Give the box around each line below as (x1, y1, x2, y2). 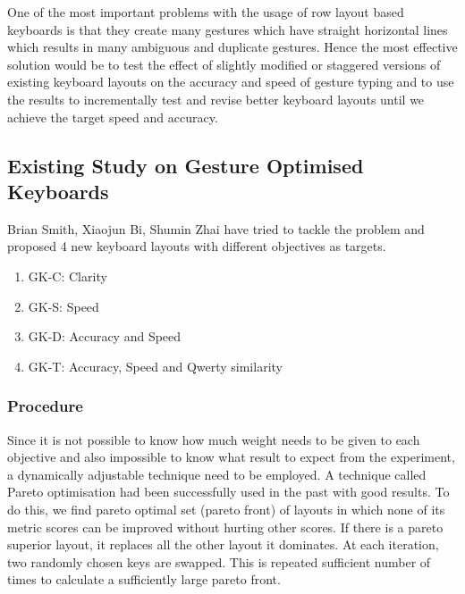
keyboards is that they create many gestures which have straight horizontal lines (7, 20, 448, 38)
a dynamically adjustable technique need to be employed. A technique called (7, 464, 427, 483)
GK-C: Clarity (28, 266, 107, 285)
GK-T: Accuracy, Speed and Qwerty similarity (28, 356, 283, 375)
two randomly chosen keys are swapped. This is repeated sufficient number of (7, 552, 431, 571)
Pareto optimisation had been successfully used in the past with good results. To (7, 482, 450, 501)
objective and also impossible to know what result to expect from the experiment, (7, 448, 455, 466)
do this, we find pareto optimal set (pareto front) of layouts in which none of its (7, 499, 445, 518)
